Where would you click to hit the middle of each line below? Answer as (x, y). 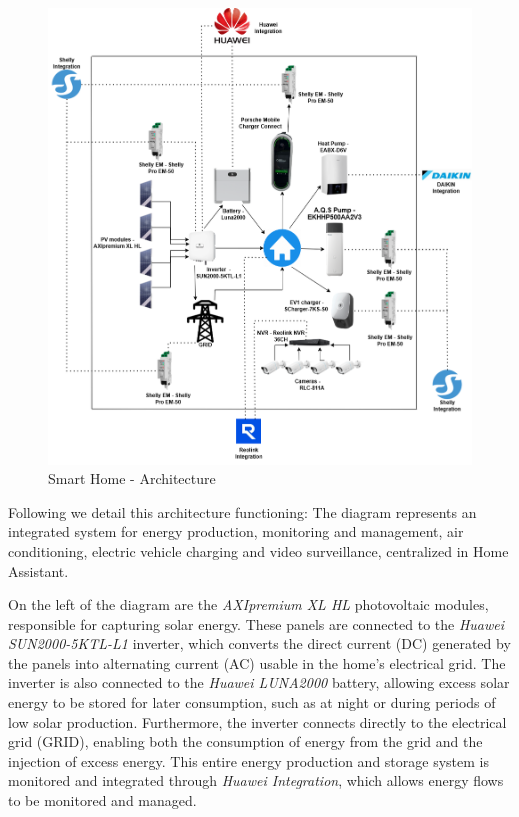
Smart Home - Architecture (132, 478)
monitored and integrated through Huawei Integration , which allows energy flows (256, 780)
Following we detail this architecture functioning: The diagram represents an (242, 511)
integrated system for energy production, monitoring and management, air (236, 531)
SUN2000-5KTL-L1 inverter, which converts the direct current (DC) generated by (259, 643)
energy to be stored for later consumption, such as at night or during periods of (252, 702)
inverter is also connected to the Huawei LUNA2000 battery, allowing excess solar (259, 682)
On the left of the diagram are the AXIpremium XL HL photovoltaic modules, (248, 604)
